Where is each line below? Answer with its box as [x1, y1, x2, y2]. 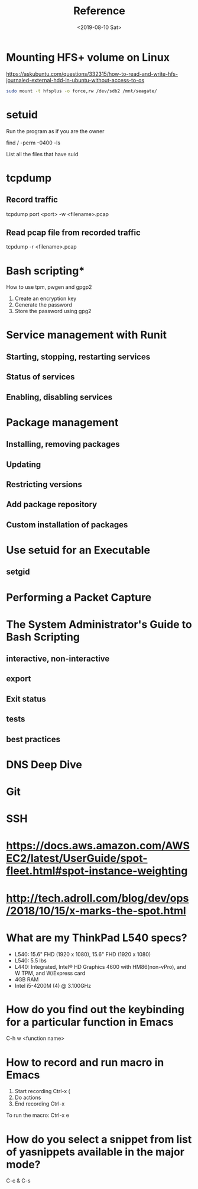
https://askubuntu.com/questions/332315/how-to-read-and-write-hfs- [6, 70, 178, 78]
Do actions [14, 1094, 41, 1101]
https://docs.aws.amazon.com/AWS [6, 839, 190, 853]
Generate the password [14, 301, 73, 308]
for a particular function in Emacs [6, 1015, 174, 1029]
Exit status [6, 694, 46, 704]
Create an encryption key [14, 295, 77, 302]
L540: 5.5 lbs [14, 957, 47, 964]
